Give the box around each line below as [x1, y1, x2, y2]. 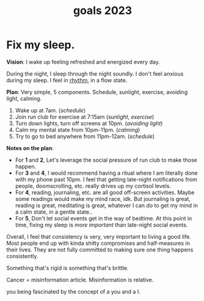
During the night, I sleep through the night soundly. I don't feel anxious [6, 70, 184, 77]
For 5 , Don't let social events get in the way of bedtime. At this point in [15, 214, 192, 222]
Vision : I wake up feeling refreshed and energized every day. [6, 58, 160, 65]
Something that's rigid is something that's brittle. [6, 264, 129, 272]
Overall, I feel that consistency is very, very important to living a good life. [6, 233, 191, 240]
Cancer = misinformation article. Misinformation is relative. [6, 276, 154, 283]
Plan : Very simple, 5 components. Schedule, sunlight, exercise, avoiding [6, 88, 188, 95]
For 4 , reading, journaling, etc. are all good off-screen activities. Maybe [15, 189, 195, 196]
